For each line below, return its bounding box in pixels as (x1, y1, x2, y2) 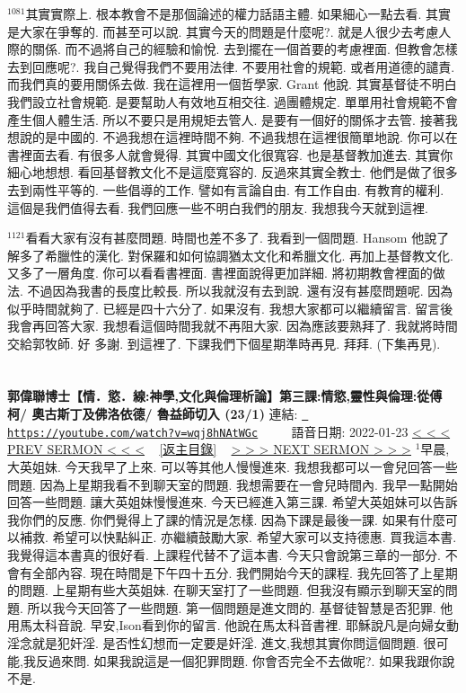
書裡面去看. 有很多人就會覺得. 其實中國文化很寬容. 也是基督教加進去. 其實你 (7, 145, 453, 164)
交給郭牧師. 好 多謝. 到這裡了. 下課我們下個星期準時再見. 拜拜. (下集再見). (7, 333, 441, 352)
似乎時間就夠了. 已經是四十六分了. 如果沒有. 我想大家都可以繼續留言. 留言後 (7, 298, 453, 317)
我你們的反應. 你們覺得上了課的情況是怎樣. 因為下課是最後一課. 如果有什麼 (7, 510, 445, 529)
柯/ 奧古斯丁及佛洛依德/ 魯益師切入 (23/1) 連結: (7, 404, 298, 423)
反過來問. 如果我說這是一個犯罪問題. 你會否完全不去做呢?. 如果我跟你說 (35, 651, 455, 670)
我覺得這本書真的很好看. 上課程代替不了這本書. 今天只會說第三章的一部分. (7, 545, 441, 564)
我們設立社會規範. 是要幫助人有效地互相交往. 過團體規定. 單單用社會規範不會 (7, 92, 458, 111)
